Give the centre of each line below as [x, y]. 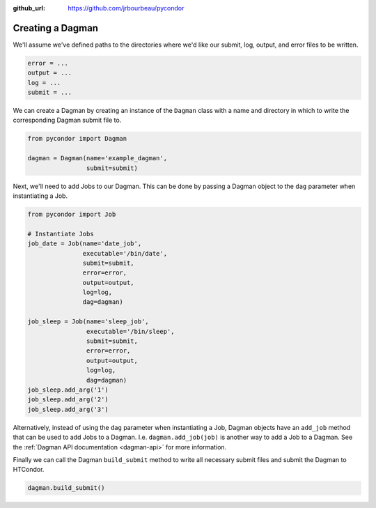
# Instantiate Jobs [61, 234]
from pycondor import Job [72, 214]
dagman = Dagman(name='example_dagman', [97, 158]
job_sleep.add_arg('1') [68, 390]
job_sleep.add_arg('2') [68, 400]
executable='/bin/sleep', [130, 331]
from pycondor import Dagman [77, 139]
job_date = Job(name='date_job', [85, 244]
